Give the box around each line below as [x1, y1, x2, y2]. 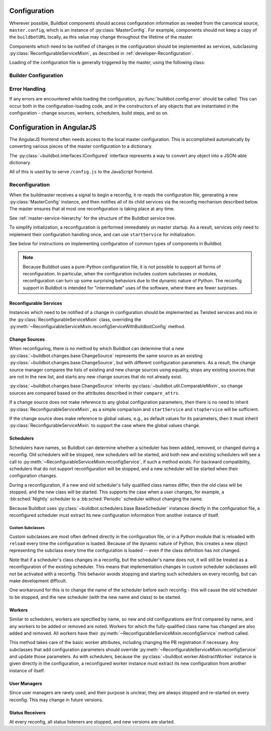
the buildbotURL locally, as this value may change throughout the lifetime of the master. [9, 34, 194, 40]
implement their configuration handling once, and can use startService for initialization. [9, 231, 196, 237]
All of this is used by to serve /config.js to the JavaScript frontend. [9, 169, 154, 175]
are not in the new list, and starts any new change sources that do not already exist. [9, 373, 183, 379]
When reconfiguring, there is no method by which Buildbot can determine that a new [9, 346, 184, 352]
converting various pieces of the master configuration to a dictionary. [9, 143, 153, 149]
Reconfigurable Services [9, 300, 62, 306]
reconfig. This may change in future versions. [9, 696, 103, 703]
